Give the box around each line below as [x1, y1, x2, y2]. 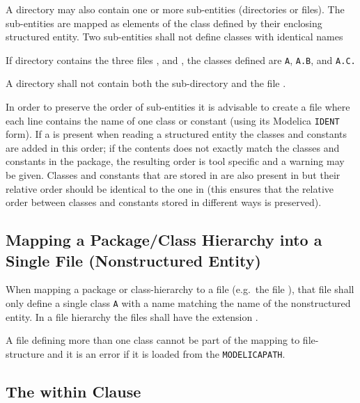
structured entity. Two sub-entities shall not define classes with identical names [6, 29, 343, 44]
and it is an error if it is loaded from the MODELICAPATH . [47, 346, 285, 361]
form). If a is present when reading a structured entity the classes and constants [6, 127, 347, 141]
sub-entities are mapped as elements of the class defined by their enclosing [6, 15, 322, 30]
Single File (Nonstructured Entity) [6, 249, 261, 271]
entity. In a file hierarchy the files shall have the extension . [6, 309, 258, 324]
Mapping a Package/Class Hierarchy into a [6, 229, 322, 251]
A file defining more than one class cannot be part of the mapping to [6, 333, 300, 347]
